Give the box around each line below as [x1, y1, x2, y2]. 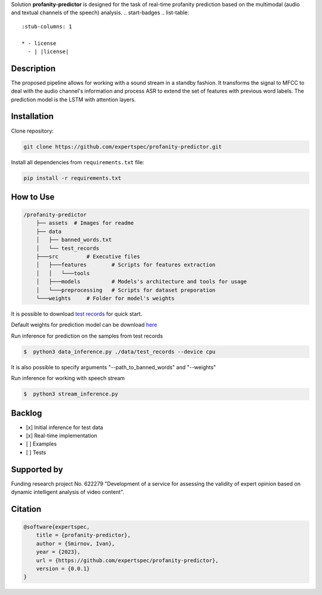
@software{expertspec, [23, 523, 90, 530]
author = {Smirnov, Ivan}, [36, 540, 116, 547]
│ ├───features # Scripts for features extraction [36, 262, 216, 268]
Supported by [11, 464, 63, 474]
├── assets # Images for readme [36, 220, 134, 226]
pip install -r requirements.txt [23, 174, 122, 182]
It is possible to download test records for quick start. [11, 310, 143, 317]
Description [11, 63, 56, 73]
